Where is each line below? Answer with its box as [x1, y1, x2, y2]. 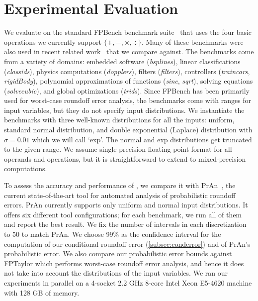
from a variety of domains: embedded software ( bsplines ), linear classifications [4, 56, 241, 66]
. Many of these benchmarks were [141, 36, 244, 47]
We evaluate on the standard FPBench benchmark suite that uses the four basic [4, 27, 252, 37]
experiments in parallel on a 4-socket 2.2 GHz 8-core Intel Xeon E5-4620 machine [4, 277, 252, 288]
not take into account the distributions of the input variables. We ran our [4, 268, 228, 278]
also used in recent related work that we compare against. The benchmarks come [4, 46, 254, 57]
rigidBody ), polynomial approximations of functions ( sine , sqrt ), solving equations [4, 76, 253, 86]
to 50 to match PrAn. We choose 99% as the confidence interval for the [4, 229, 221, 239]
